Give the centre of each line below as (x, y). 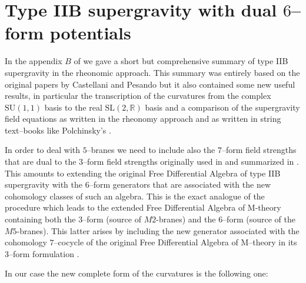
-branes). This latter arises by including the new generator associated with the (158, 230)
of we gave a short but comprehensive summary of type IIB (181, 61)
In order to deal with (43, 150)
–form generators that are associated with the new (180, 184)
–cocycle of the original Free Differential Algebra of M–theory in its (175, 242)
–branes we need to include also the (151, 150)
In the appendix (34, 61)
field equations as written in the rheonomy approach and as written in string (143, 119)
